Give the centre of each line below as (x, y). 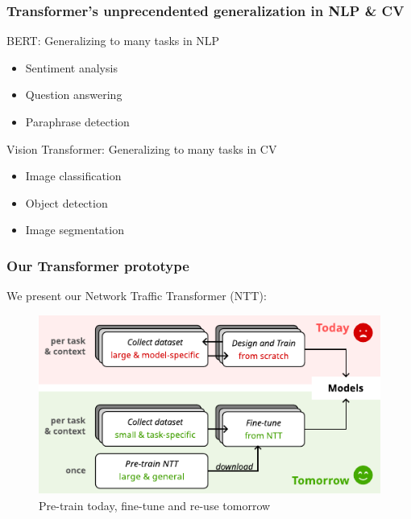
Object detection (66, 202)
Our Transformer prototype (98, 265)
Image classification (73, 176)
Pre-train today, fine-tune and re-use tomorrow (155, 505)
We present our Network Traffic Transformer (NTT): (137, 296)
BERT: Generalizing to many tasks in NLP (113, 41)
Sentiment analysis (71, 67)
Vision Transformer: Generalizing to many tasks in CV (142, 148)
